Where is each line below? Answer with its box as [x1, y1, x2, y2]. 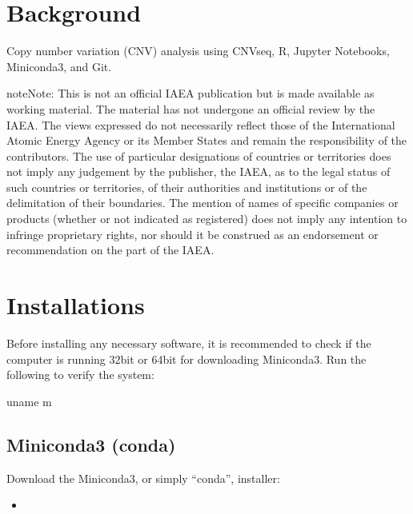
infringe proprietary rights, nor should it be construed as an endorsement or [6, 225, 379, 242]
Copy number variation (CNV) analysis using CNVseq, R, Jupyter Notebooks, [6, 42, 390, 59]
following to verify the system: [6, 366, 154, 383]
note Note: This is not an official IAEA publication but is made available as [6, 85, 375, 102]
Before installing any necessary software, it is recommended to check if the [6, 334, 371, 351]
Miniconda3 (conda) [6, 432, 176, 456]
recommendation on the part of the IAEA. [6, 241, 215, 258]
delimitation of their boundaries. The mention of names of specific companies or [6, 194, 399, 211]
